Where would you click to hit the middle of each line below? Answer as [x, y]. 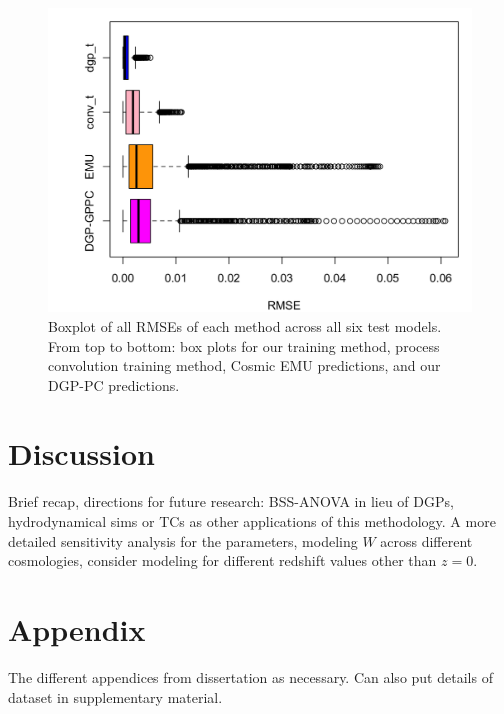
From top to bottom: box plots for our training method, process [244, 345]
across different [426, 540]
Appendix [77, 628]
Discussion [81, 453]
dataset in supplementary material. [115, 696]
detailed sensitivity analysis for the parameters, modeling [183, 540]
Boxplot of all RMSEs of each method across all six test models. [245, 325]
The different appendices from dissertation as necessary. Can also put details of [250, 676]
